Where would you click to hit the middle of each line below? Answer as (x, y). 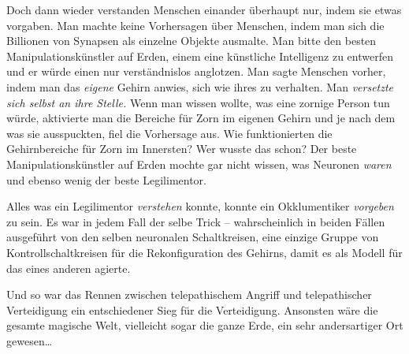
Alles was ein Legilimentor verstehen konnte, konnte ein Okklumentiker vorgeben (200, 206)
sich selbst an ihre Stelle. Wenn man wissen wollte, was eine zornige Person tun (198, 102)
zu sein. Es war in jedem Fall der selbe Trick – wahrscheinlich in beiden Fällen (196, 221)
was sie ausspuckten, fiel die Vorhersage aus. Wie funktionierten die (169, 133)
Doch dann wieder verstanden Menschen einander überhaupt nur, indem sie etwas (204, 9)
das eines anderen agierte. (69, 268)
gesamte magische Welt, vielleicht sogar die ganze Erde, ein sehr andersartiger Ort (205, 325)
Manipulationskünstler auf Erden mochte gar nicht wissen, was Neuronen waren (199, 164)
